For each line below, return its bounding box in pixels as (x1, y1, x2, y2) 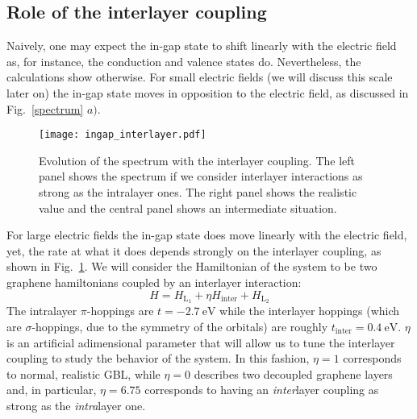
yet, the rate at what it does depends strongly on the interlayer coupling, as (6, 242, 382, 259)
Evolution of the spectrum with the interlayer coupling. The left (39, 151, 356, 168)
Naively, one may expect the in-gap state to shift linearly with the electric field (6, 37, 397, 54)
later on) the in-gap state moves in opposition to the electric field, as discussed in (6, 84, 409, 101)
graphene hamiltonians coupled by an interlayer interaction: (6, 273, 302, 290)
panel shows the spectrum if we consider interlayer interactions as (39, 168, 363, 185)
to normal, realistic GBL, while (6, 365, 161, 382)
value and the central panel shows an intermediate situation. (39, 199, 337, 216)
